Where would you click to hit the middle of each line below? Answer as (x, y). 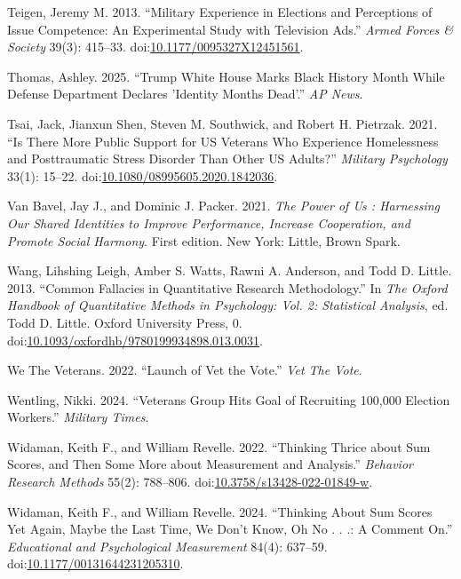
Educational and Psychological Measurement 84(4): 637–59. (167, 546)
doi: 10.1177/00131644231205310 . (95, 563)
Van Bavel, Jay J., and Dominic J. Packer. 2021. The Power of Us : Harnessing (223, 206)
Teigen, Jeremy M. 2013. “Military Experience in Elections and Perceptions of (220, 12)
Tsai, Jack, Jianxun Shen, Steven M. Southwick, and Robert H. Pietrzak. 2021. (223, 123)
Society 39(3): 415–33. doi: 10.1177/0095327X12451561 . (155, 47)
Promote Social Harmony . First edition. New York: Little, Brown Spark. (204, 240)
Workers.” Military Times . (78, 417)
